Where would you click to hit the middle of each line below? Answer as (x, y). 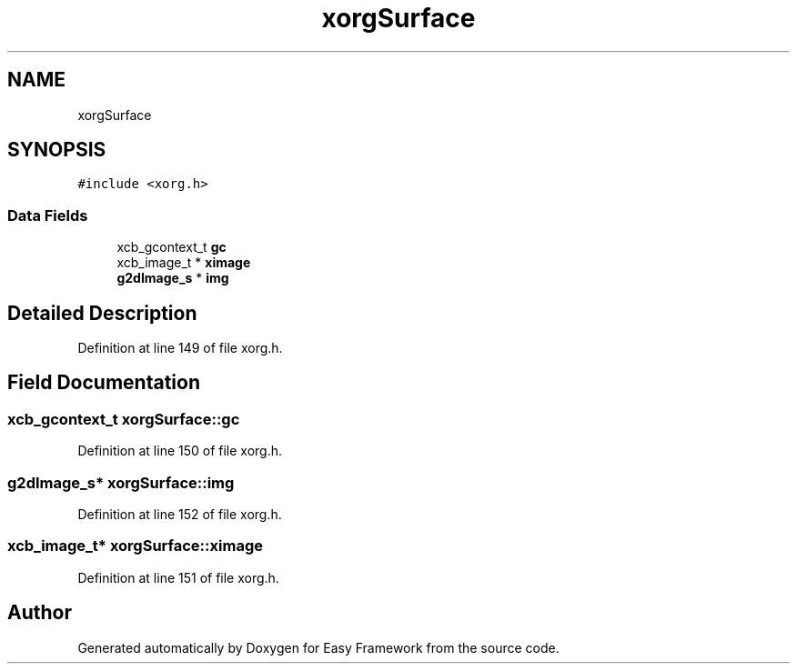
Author (40, 613)
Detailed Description (102, 313)
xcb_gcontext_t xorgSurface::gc (124, 419)
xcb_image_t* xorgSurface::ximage (135, 546)
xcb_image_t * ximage (184, 263)
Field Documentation (104, 383)
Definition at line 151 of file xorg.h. (178, 577)
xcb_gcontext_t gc (172, 247)
